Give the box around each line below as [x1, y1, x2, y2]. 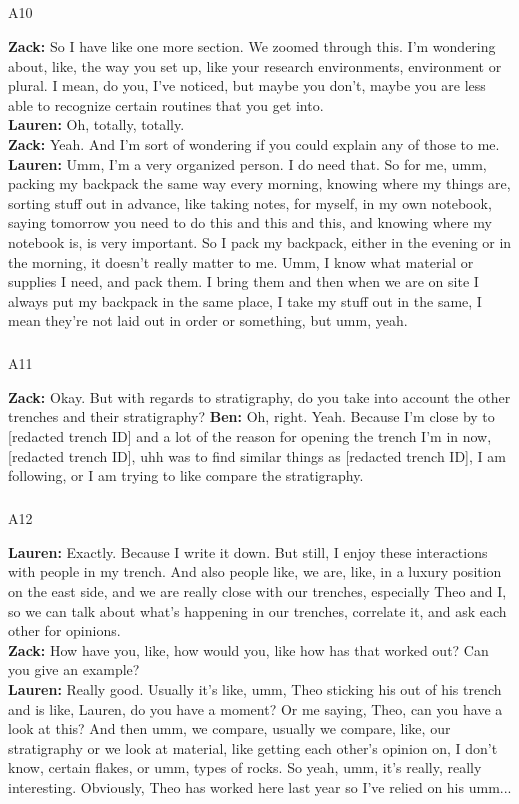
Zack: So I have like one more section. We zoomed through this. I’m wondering [8, 35, 496, 56]
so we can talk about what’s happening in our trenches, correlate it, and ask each [8, 600, 507, 621]
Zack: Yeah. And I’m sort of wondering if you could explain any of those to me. [8, 133, 500, 154]
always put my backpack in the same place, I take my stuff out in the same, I [8, 290, 482, 311]
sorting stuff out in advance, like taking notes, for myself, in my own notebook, [8, 192, 492, 213]
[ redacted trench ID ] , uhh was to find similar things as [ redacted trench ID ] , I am [8, 445, 506, 466]
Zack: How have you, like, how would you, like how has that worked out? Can [8, 639, 489, 660]
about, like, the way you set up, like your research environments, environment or [8, 55, 502, 76]
